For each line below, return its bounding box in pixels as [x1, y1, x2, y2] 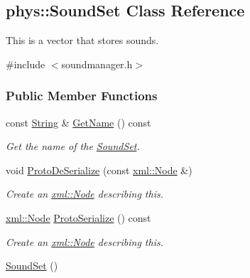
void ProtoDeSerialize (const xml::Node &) [6, 162, 192, 177]
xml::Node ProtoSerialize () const [6, 210, 151, 225]
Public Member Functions [6, 87, 158, 105]
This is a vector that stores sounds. [6, 33, 159, 48]
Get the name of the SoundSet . [6, 139, 140, 154]
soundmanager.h [61, 56, 133, 71]
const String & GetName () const [6, 114, 151, 129]
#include [6, 56, 45, 71]
